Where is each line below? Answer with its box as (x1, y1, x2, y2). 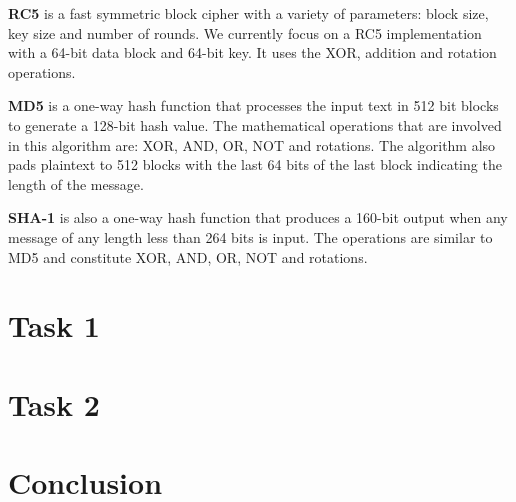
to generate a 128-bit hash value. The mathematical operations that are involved (8, 114, 502, 135)
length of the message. (8, 173, 144, 194)
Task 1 (8, 305, 100, 346)
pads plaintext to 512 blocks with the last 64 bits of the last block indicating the (8, 154, 502, 175)
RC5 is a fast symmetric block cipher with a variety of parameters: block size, (8, 3, 489, 23)
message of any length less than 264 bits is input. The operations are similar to (8, 226, 493, 247)
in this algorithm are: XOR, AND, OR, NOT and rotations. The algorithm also (8, 134, 496, 155)
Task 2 (8, 383, 100, 424)
